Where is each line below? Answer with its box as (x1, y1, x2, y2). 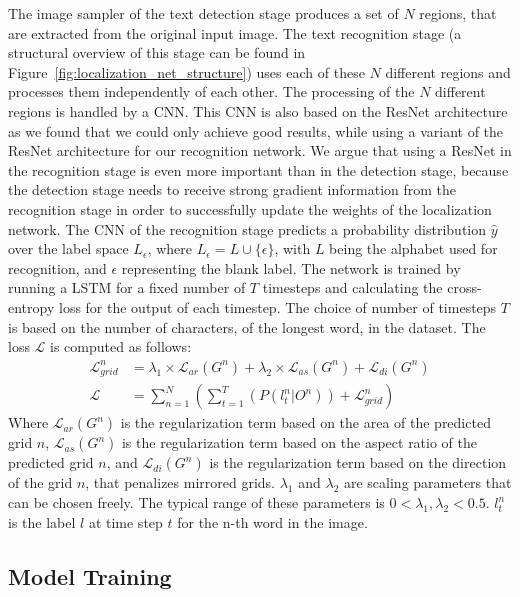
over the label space (8, 238, 129, 259)
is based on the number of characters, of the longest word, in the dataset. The (8, 316, 486, 337)
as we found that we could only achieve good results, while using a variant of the (8, 120, 504, 141)
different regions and (385, 61, 511, 82)
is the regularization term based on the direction (209, 452, 507, 473)
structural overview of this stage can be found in (8, 42, 306, 63)
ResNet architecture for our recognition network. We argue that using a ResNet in (8, 140, 512, 161)
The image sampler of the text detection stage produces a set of (8, 3, 399, 23)
